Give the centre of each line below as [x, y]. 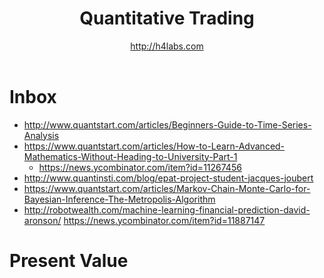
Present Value [69, 260]
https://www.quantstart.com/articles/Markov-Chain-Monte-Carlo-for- [167, 188]
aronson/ [42, 220]
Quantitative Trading [167, 18]
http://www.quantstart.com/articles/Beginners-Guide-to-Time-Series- [167, 124]
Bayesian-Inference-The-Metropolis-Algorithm [119, 199]
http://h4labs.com [167, 46]
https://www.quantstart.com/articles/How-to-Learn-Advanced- [154, 146]
